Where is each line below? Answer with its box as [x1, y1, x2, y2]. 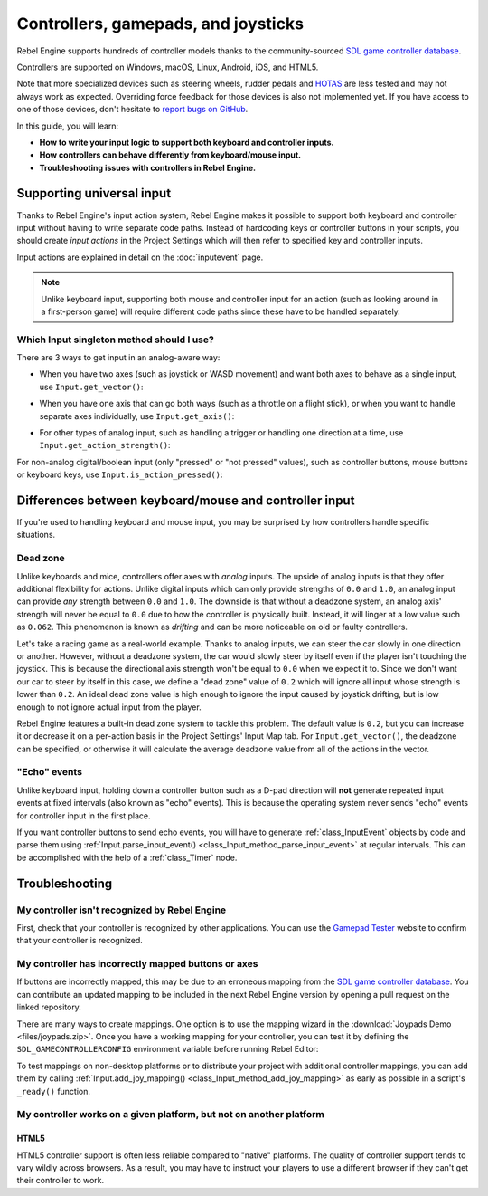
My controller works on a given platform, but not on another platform [16, 1108, 324, 1121]
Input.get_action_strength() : [39, 440, 171, 451]
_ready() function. [16, 1086, 90, 1096]
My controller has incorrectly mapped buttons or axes [16, 958, 258, 971]
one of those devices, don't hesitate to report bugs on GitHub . [16, 104, 249, 115]
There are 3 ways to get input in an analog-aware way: [16, 352, 221, 363]
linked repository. [16, 1001, 81, 1013]
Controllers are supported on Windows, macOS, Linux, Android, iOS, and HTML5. [16, 62, 319, 72]
